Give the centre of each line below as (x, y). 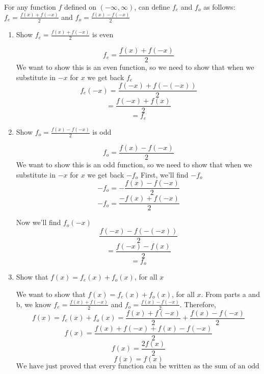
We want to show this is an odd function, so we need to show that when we (134, 164)
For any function (30, 7)
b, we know (34, 304)
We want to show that (51, 294)
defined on (80, 7)
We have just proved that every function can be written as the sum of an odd (138, 366)
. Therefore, (198, 304)
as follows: (219, 7)
